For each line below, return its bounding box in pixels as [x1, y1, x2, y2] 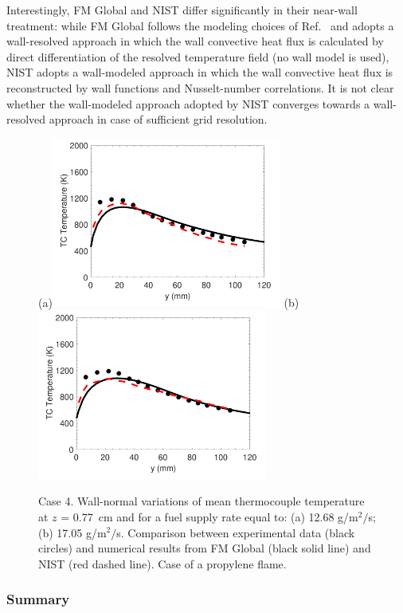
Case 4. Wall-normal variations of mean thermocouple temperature [38, 493, 365, 509]
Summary [6, 589, 70, 609]
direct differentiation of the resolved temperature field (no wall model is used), [6, 48, 389, 65]
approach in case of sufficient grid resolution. [49, 111, 268, 128]
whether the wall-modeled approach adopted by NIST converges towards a [6, 95, 370, 112]
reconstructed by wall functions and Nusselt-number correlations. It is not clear [6, 79, 394, 96]
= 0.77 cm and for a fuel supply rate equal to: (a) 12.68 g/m [61, 508, 358, 525]
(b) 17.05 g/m [38, 524, 107, 540]
